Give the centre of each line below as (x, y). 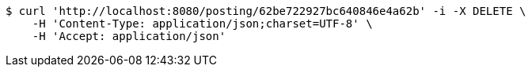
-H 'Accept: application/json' (129, 36)
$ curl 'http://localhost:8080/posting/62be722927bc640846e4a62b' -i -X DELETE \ (266, 11)
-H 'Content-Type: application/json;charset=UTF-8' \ (202, 24)
